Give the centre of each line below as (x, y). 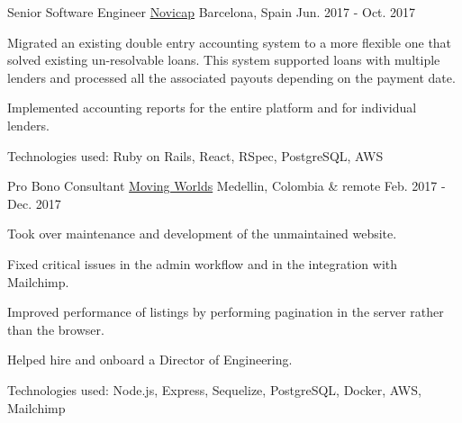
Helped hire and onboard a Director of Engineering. (150, 360)
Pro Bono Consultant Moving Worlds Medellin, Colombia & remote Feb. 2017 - (226, 186)
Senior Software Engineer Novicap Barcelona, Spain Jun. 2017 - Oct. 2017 (212, 12)
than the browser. (56, 329)
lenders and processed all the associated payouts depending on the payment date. (231, 77)
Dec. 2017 (34, 203)
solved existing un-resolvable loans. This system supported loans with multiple (224, 60)
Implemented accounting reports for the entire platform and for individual (212, 108)
